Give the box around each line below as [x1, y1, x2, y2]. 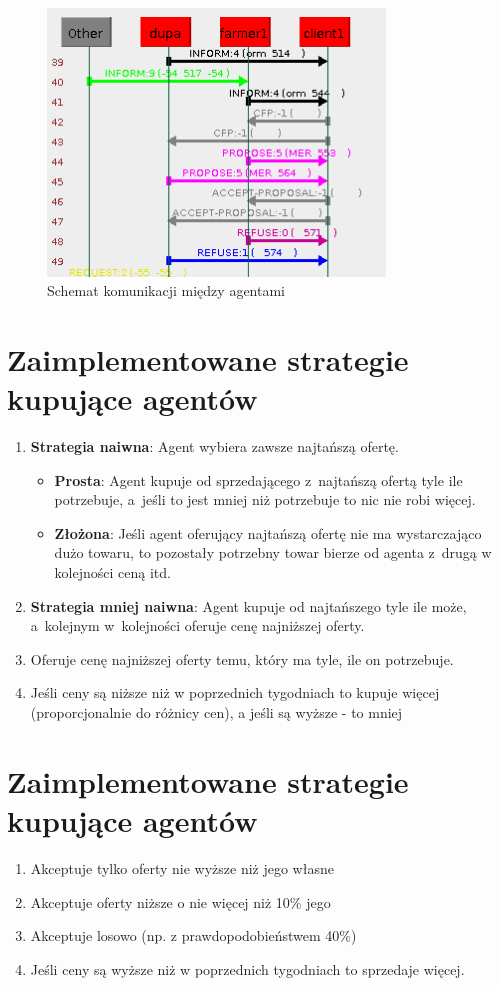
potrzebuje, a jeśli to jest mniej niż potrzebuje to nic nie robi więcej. [54, 489, 476, 510]
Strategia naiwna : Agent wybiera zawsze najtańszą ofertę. [30, 436, 399, 457]
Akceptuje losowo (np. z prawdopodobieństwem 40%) [30, 925, 357, 946]
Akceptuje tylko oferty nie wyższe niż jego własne [30, 857, 334, 878]
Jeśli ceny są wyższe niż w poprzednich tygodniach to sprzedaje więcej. [30, 958, 465, 979]
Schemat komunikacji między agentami [47, 280, 285, 301]
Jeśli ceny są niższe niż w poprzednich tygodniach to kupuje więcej [30, 682, 440, 703]
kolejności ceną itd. [54, 562, 171, 583]
